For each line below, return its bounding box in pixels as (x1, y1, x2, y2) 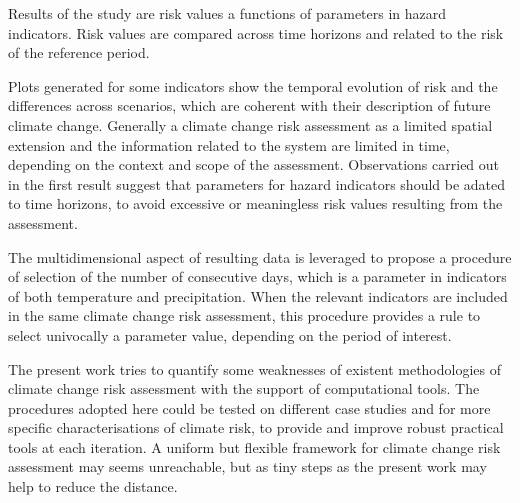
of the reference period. (8, 42, 150, 63)
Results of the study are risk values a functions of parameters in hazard (8, 3, 447, 23)
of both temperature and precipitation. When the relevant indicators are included (8, 285, 508, 306)
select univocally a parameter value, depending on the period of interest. (8, 324, 452, 345)
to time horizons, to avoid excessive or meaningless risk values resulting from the (8, 193, 503, 214)
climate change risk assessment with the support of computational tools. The (8, 378, 480, 399)
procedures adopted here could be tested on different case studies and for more (8, 397, 491, 418)
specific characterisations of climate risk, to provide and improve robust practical (8, 417, 504, 438)
